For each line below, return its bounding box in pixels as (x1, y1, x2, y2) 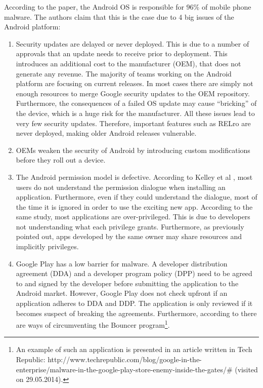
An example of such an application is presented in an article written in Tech (16, 344, 252, 355)
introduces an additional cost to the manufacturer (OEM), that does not (16, 58, 241, 68)
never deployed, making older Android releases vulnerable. (16, 128, 197, 138)
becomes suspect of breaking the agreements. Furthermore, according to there (16, 307, 257, 318)
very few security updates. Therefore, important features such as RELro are (16, 118, 251, 128)
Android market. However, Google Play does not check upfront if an (16, 288, 228, 298)
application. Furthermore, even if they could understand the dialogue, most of (16, 191, 257, 202)
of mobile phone (201, 2, 251, 12)
